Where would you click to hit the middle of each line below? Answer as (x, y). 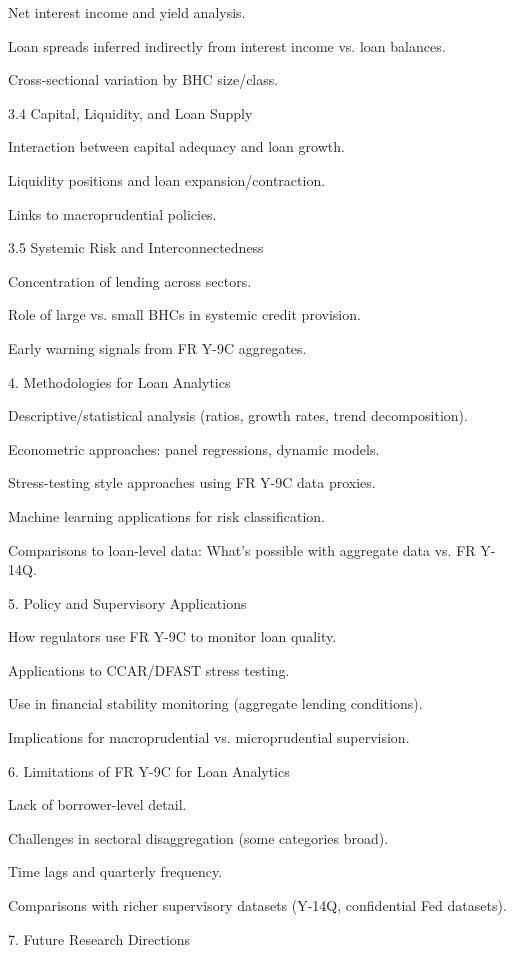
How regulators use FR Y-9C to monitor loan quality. (172, 636)
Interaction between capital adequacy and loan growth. (176, 146)
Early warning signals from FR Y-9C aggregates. (157, 347)
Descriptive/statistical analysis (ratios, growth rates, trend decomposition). (238, 415)
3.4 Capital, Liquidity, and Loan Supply (130, 112)
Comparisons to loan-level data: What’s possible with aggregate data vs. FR (242, 549)
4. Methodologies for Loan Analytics (119, 381)
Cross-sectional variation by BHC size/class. (143, 79)
